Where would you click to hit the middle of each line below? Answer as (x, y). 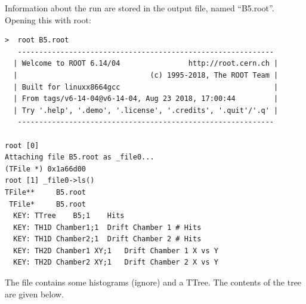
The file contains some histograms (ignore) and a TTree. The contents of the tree (153, 282)
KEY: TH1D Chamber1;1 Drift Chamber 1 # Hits (107, 227)
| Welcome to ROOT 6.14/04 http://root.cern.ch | (146, 64)
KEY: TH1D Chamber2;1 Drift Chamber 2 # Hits (107, 239)
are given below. (34, 294)
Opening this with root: (48, 19)
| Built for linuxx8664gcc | (146, 87)
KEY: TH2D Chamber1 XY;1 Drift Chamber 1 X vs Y (116, 251)
